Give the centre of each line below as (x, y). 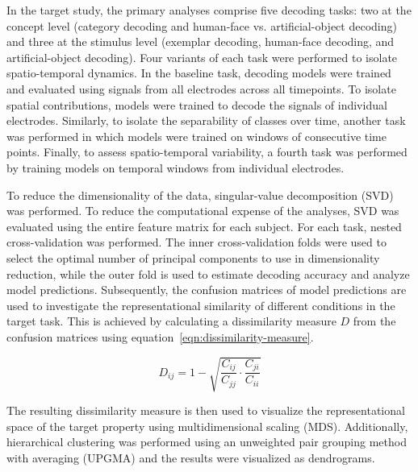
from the (374, 321)
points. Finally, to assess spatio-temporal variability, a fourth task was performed (207, 152)
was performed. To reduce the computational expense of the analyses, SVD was (203, 211)
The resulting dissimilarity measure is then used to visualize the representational (206, 410)
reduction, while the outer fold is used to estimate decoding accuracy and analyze (208, 273)
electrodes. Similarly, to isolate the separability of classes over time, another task (206, 120)
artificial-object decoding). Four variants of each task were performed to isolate (202, 57)
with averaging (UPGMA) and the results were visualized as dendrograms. (191, 457)
